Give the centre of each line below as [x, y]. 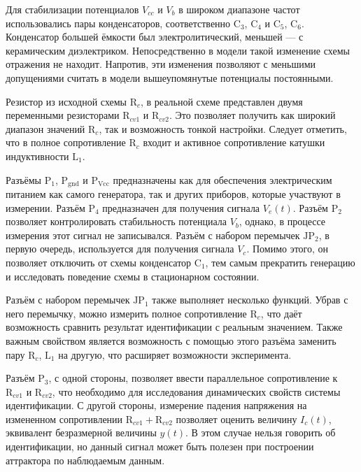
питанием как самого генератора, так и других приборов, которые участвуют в [173, 193]
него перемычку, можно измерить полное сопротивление [126, 313]
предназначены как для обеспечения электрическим [222, 179]
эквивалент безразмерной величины [81, 432]
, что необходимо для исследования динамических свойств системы [196, 391]
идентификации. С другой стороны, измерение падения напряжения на [156, 405]
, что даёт [281, 313]
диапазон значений [45, 128]
